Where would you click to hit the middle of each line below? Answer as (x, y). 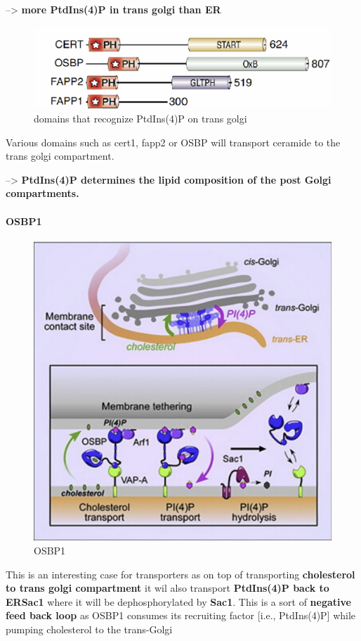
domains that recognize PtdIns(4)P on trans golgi (140, 118)
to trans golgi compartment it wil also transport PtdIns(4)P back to (168, 588)
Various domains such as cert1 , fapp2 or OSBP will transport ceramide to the (173, 142)
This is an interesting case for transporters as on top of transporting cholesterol (180, 574)
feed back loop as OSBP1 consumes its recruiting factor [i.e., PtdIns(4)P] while (181, 615)
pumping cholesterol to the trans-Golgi (89, 629)
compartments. (42, 193)
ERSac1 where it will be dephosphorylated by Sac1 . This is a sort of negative (178, 601)
